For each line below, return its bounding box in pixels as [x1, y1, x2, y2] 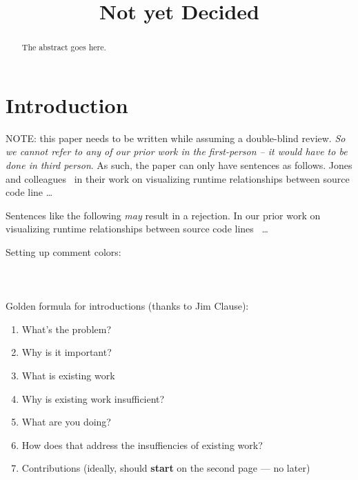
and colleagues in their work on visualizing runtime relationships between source [6, 171, 350, 186]
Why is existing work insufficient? [21, 391, 165, 406]
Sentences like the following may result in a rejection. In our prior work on [6, 208, 321, 222]
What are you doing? [21, 414, 111, 429]
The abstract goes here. [21, 41, 106, 53]
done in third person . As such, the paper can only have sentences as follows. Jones [6, 157, 352, 172]
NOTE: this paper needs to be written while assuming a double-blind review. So [6, 130, 346, 145]
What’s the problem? [21, 321, 112, 336]
